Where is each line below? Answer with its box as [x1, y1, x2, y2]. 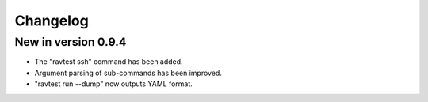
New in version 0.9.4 [14, 35, 127, 49]
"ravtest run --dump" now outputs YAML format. [34, 79, 193, 89]
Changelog [14, 12, 89, 29]
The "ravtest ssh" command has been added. [34, 57, 183, 66]
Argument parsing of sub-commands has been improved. [34, 68, 222, 77]
